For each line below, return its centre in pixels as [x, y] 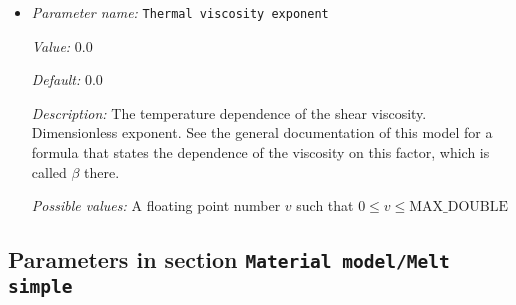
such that [325, 205]
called [49, 171]
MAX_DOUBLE [459, 207]
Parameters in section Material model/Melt [229, 259]
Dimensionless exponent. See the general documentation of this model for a [262, 132]
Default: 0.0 [67, 79]
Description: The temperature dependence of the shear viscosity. [229, 112]
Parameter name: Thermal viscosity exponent [180, 12]
